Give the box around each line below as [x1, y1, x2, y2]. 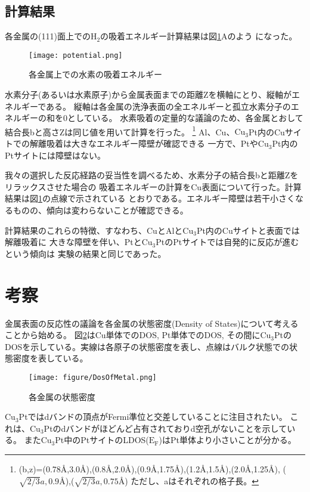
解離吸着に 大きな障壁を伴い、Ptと [5, 236, 142, 248]
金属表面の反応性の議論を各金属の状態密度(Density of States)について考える [5, 317, 299, 329]
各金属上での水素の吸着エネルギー [29, 68, 162, 81]
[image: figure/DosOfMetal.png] [29, 373, 157, 382]
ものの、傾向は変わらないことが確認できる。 [13, 204, 188, 216]
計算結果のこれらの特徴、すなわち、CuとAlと [5, 224, 183, 236]
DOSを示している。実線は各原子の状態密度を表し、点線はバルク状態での [5, 340, 289, 352]
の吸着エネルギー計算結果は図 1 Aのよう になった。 [100, 30, 297, 42]
